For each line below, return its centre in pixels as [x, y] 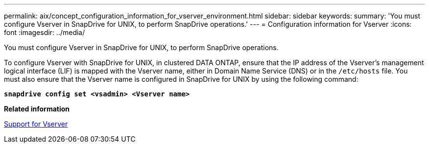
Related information [37, 109]
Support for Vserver [36, 124]
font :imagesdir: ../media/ [45, 32]
